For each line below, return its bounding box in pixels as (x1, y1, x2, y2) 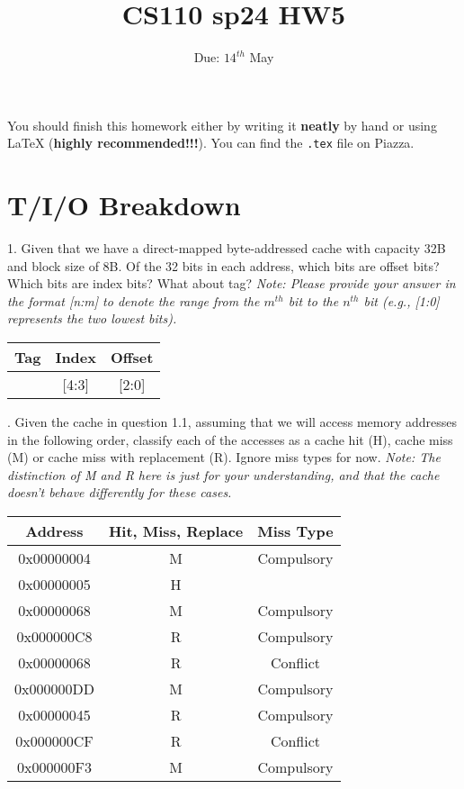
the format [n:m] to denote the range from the (7, 291, 260, 310)
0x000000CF (15, 730, 94, 752)
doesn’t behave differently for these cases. (7, 483, 232, 502)
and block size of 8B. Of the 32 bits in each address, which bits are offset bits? (7, 256, 440, 275)
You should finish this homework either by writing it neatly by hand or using (7, 115, 437, 134)
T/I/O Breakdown (7, 186, 241, 223)
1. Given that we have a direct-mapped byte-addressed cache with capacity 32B (7, 239, 446, 258)
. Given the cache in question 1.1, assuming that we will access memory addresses (7, 413, 458, 431)
